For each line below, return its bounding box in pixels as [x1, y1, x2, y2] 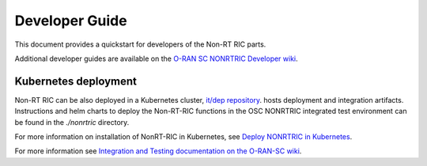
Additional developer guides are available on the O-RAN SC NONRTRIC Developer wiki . [14, 54, 298, 63]
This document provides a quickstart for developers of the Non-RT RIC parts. [14, 40, 266, 49]
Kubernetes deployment [14, 74, 138, 88]
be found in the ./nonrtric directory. [14, 117, 130, 126]
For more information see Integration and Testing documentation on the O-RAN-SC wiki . [14, 146, 302, 156]
